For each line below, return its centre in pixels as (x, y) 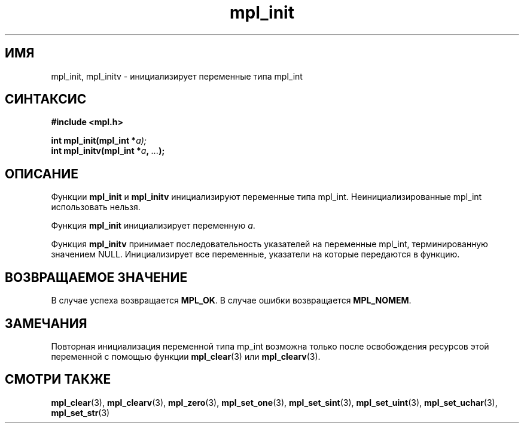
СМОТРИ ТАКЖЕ (58, 380)
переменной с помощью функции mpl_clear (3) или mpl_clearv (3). (186, 356)
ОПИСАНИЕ (42, 174)
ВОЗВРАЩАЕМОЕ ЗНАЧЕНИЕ (96, 277)
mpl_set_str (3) (80, 412)
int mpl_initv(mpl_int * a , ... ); (108, 151)
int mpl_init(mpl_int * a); (99, 141)
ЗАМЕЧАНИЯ (46, 323)
